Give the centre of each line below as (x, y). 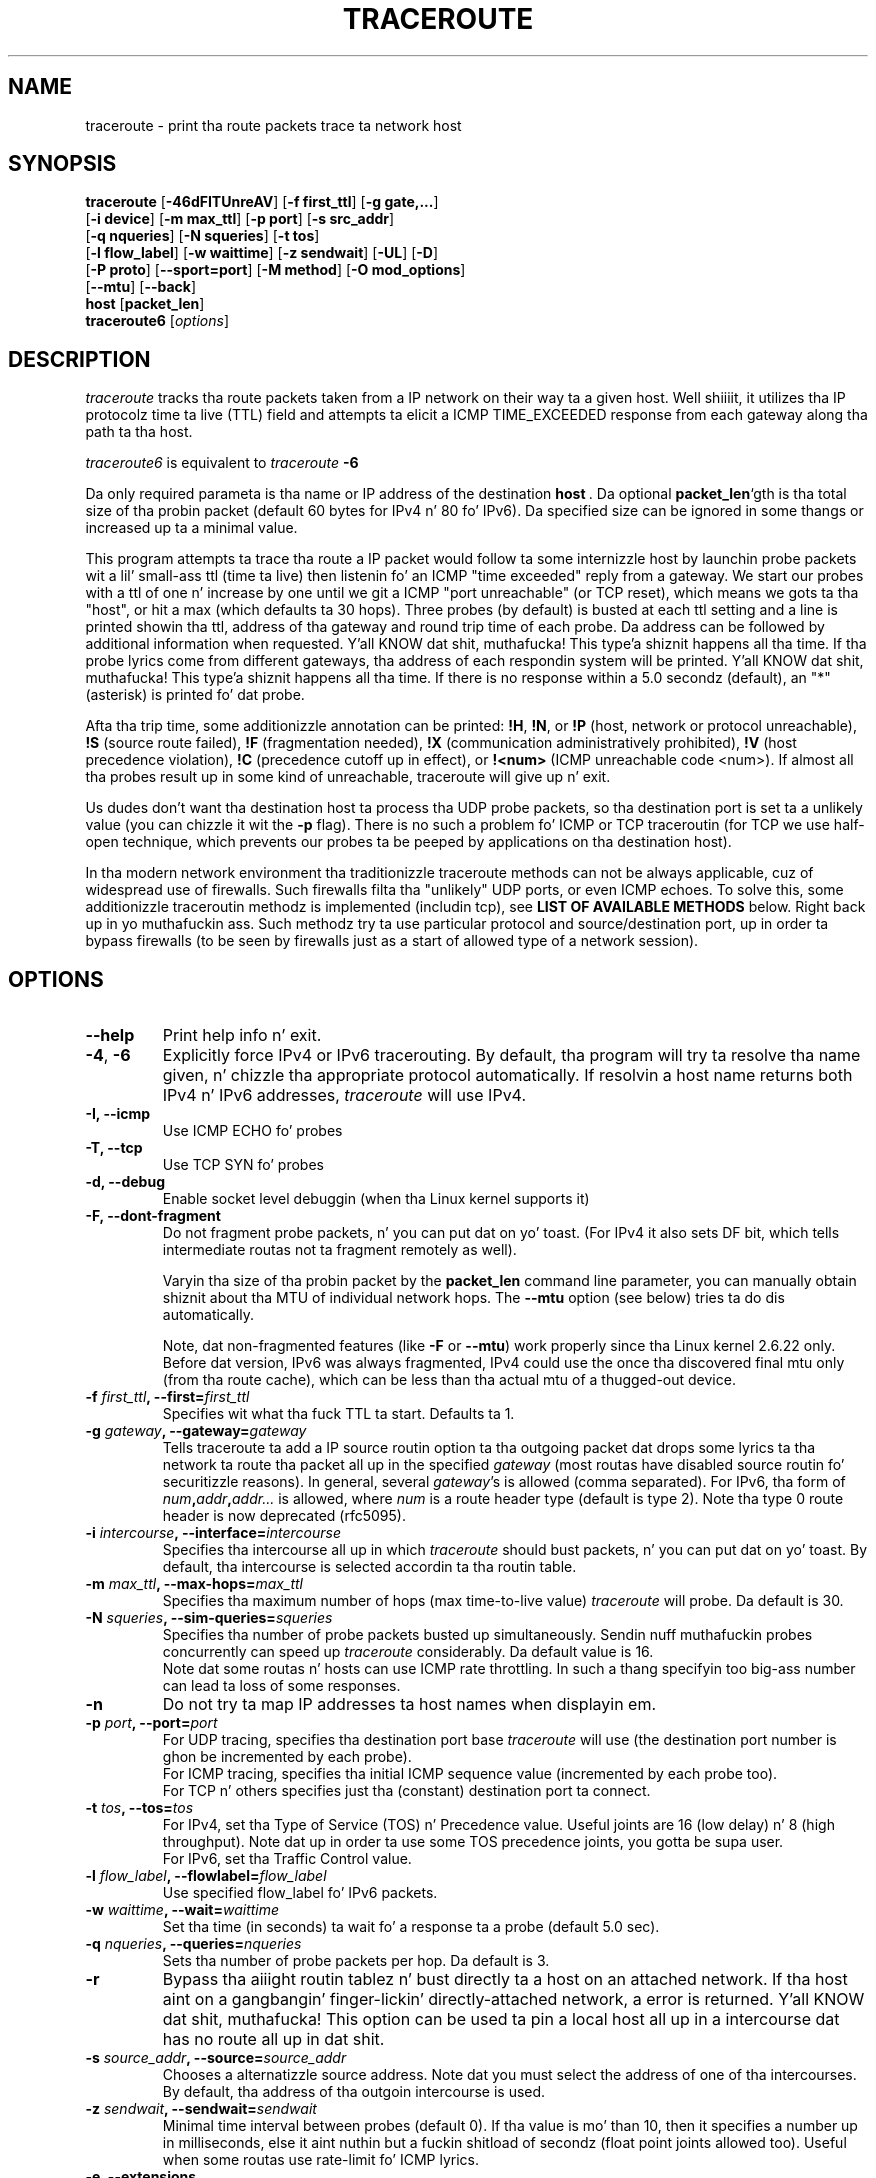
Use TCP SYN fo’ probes (243, 1165)
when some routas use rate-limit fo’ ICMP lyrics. (320, 2160)
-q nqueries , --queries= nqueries (193, 1944)
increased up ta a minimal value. (191, 528)
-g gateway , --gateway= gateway (196, 1431)
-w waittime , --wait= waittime (182, 1910)
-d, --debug (125, 1182)
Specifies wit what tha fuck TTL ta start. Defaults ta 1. (338, 1414)
